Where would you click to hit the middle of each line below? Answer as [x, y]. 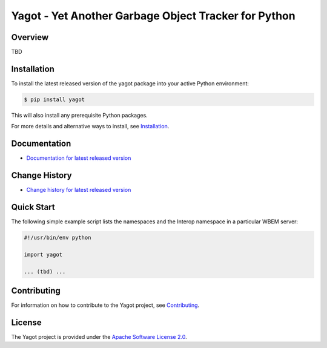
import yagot [43, 254]
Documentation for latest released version [79, 158]
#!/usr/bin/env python [58, 238]
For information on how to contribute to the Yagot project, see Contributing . [105, 305]
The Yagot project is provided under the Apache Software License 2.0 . [99, 337]
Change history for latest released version [79, 190]
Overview [30, 37]
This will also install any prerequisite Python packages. [79, 115]
